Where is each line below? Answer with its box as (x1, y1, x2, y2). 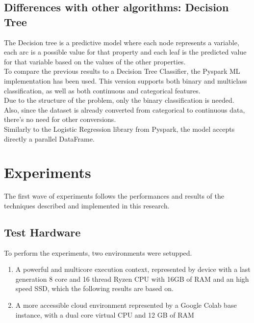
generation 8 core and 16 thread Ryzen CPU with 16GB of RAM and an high (15, 273, 249, 284)
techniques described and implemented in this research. (4, 200, 170, 210)
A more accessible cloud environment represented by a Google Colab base (15, 300, 237, 310)
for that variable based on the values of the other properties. (4, 56, 186, 66)
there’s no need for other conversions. (4, 114, 116, 124)
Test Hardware (4, 224, 81, 239)
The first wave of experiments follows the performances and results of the (4, 191, 225, 201)
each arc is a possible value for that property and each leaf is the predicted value (4, 47, 247, 57)
